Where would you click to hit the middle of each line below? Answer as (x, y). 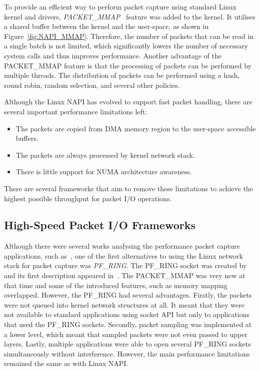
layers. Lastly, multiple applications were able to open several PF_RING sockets (127, 344)
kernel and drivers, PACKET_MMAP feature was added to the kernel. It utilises (130, 16)
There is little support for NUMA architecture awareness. (104, 172)
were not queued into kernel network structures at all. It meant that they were (124, 304)
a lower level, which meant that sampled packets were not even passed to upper (126, 334)
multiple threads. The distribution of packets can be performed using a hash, (122, 75)
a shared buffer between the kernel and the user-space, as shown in (106, 26)
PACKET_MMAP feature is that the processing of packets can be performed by (128, 65)
